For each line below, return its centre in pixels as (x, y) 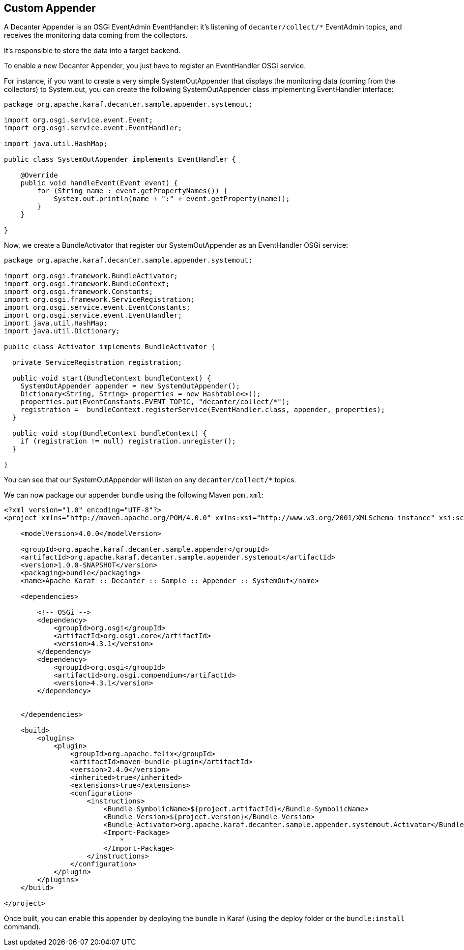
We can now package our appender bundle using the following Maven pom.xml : (134, 495)
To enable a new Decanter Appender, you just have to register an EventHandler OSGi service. (155, 66)
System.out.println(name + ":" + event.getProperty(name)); (172, 199)
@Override (39, 175)
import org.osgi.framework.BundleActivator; (91, 276)
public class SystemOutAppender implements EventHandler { (120, 160)
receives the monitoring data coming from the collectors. (96, 35)
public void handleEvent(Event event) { (99, 183)
